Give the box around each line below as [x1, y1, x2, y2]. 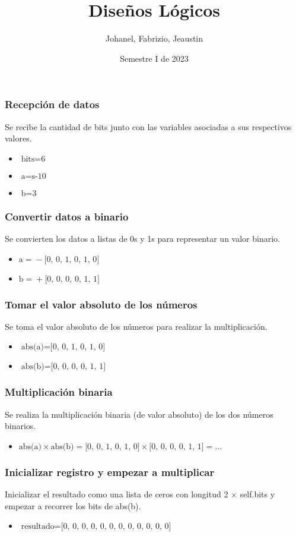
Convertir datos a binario [5, 209, 129, 223]
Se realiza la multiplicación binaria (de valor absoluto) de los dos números [5, 408, 273, 420]
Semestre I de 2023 [120, 52, 189, 64]
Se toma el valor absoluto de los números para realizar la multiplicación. [5, 320, 268, 332]
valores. [5, 132, 32, 144]
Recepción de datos [5, 97, 100, 112]
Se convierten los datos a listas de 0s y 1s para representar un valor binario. [5, 232, 280, 245]
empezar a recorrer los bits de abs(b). [5, 499, 141, 512]
